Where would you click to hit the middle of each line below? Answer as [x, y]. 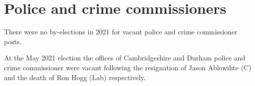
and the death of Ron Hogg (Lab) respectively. [75, 77]
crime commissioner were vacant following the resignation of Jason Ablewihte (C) [128, 67]
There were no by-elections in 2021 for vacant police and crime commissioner [121, 32]
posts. [13, 41]
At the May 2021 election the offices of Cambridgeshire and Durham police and [125, 58]
